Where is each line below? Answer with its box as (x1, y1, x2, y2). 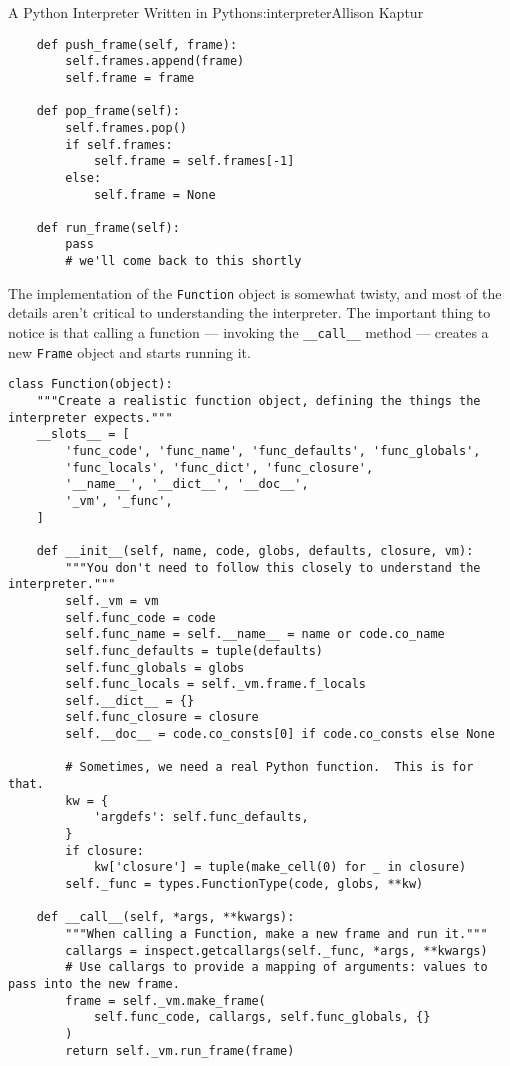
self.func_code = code (65, 610, 216, 625)
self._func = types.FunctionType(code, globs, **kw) (65, 877, 424, 892)
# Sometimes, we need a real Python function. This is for (65, 760, 474, 775)
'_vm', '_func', (65, 493, 173, 508)
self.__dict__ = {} (65, 693, 195, 708)
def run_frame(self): (36, 220, 180, 235)
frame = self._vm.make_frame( (65, 993, 266, 1008)
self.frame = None (93, 187, 216, 202)
